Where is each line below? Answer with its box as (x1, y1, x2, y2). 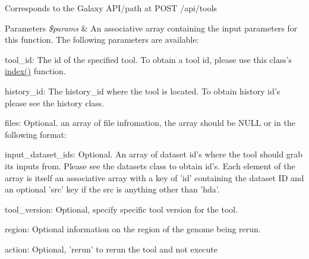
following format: (5, 128, 67, 140)
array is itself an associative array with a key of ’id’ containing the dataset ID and (5, 171, 304, 184)
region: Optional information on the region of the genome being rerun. (5, 223, 261, 235)
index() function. (5, 65, 66, 77)
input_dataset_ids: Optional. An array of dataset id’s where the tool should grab (5, 148, 303, 160)
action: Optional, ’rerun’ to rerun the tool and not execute (5, 242, 217, 255)
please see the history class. (5, 96, 105, 109)
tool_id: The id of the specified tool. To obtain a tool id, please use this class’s (5, 53, 292, 65)
